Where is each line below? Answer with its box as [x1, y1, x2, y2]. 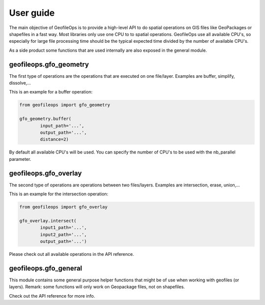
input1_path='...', [40, 225, 87, 231]
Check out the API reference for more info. [9, 293, 95, 299]
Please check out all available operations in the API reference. [9, 251, 134, 257]
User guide [9, 7, 55, 18]
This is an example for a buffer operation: [9, 89, 93, 95]
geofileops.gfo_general [9, 264, 82, 273]
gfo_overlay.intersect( [19, 218, 77, 223]
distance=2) [40, 137, 69, 142]
